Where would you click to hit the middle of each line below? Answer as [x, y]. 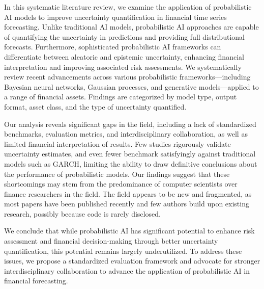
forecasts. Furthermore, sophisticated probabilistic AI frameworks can [113, 47]
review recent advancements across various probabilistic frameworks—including [127, 77]
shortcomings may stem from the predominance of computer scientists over [121, 184]
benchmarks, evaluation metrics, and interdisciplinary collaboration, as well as [126, 134]
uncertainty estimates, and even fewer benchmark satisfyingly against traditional [130, 154]
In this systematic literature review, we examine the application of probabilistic [128, 7]
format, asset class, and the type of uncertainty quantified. [95, 106]
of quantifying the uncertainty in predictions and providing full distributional [124, 36]
